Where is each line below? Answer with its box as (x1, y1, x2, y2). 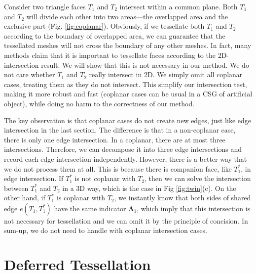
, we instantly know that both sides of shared (114, 192, 251, 203)
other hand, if (4, 192, 45, 203)
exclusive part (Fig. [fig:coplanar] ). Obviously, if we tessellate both (4, 21, 205, 31)
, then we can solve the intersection (145, 173, 251, 183)
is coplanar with (56, 192, 106, 203)
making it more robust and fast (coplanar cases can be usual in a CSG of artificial (4, 89, 253, 99)
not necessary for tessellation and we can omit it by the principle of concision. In (4, 215, 248, 226)
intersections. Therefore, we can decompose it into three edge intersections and (4, 144, 242, 154)
